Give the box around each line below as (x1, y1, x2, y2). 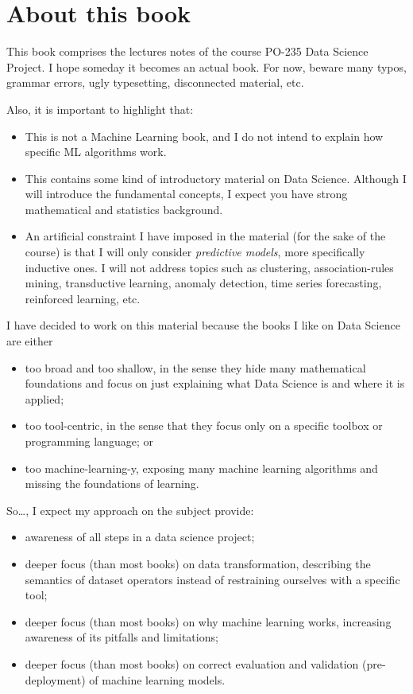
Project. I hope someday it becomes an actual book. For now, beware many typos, (6, 58, 407, 75)
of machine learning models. (89, 671, 226, 688)
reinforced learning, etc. (25, 290, 141, 306)
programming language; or (25, 433, 153, 449)
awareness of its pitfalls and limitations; (25, 629, 218, 645)
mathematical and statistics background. (25, 201, 223, 217)
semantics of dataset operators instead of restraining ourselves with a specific (25, 571, 400, 587)
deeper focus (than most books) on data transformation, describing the (25, 555, 371, 571)
